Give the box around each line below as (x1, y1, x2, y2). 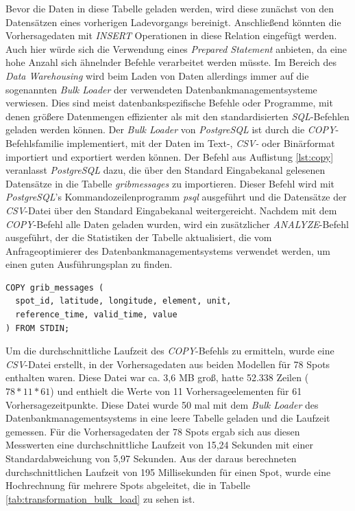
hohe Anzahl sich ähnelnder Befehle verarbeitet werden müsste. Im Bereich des (5, 55, 337, 69)
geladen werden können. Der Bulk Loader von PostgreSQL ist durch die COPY (5, 122, 336, 137)
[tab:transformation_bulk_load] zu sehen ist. (5, 491, 195, 506)
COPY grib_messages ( (5, 282, 104, 293)
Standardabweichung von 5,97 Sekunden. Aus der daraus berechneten (5, 451, 297, 465)
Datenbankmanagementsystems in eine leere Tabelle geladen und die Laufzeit (5, 411, 330, 425)
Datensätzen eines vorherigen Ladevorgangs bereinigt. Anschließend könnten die (5, 14, 341, 29)
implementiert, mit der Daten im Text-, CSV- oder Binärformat (66, 135, 335, 150)
